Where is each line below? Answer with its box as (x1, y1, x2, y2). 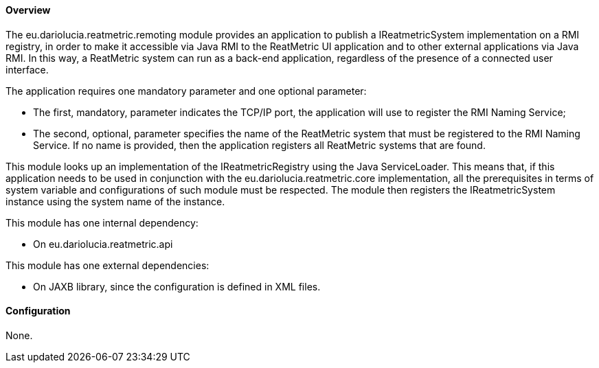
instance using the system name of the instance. (5, 195, 225, 207)
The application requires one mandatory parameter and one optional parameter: (5, 84, 367, 97)
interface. (5, 63, 49, 76)
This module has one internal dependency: (5, 216, 199, 229)
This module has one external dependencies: (5, 259, 210, 271)
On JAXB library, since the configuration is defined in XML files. (33, 280, 321, 292)
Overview (5, 4, 51, 16)
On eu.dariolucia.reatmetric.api (33, 238, 173, 250)
